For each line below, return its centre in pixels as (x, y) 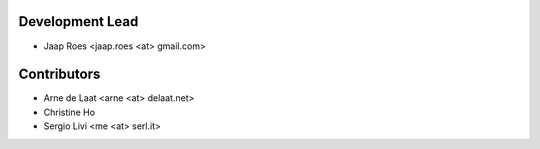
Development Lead (78, 21)
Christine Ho (69, 112)
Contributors (59, 74)
